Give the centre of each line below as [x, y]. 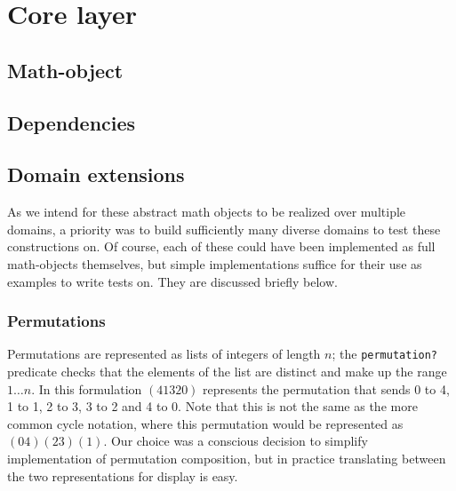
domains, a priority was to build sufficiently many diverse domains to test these [224, 229]
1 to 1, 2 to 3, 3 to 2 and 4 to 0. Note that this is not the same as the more [212, 406]
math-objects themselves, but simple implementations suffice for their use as [215, 263]
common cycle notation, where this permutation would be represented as [205, 423]
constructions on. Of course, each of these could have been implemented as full [221, 246]
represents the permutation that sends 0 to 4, [326, 388]
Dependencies [72, 122]
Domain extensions [96, 174]
